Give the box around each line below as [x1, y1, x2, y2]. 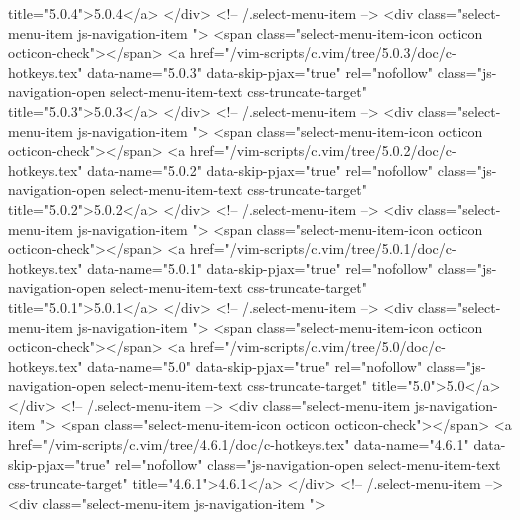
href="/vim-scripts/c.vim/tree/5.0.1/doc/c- [189, 238, 457, 259]
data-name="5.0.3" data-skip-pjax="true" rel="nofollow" [87, 61, 434, 82]
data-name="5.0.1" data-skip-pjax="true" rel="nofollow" [87, 257, 434, 278]
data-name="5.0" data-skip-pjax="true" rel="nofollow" [87, 355, 423, 376]
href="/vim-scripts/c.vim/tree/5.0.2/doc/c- [189, 140, 457, 161]
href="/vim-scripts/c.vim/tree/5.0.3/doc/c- [189, 42, 457, 63]
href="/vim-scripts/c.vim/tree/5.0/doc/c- [189, 336, 446, 357]
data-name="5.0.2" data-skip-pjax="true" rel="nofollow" [87, 159, 434, 180]
